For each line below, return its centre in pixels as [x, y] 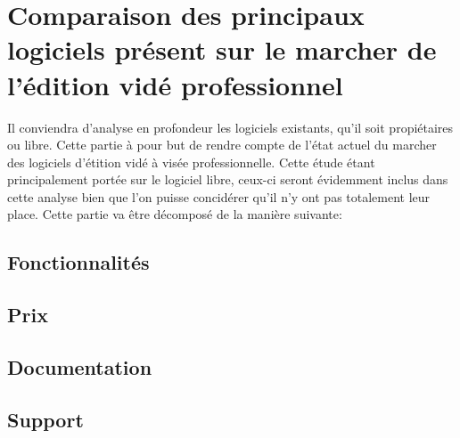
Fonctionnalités [78, 262]
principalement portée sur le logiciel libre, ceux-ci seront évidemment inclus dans [228, 179]
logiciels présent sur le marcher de [222, 49]
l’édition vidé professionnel [175, 84]
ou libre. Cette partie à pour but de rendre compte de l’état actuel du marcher [222, 145]
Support [45, 419]
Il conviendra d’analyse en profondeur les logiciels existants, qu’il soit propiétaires [230, 127]
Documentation [80, 367]
